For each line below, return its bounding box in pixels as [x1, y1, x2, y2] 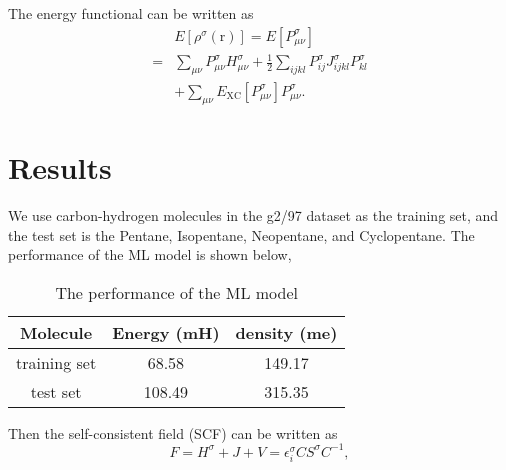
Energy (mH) [112, 320, 220, 344]
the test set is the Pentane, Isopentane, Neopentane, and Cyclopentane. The [8, 224, 475, 245]
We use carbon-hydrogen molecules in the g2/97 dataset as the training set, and [8, 204, 499, 225]
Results [8, 146, 112, 187]
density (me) [235, 320, 338, 344]
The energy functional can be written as [8, 3, 254, 23]
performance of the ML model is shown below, [8, 244, 292, 265]
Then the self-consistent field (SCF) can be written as [8, 422, 338, 443]
